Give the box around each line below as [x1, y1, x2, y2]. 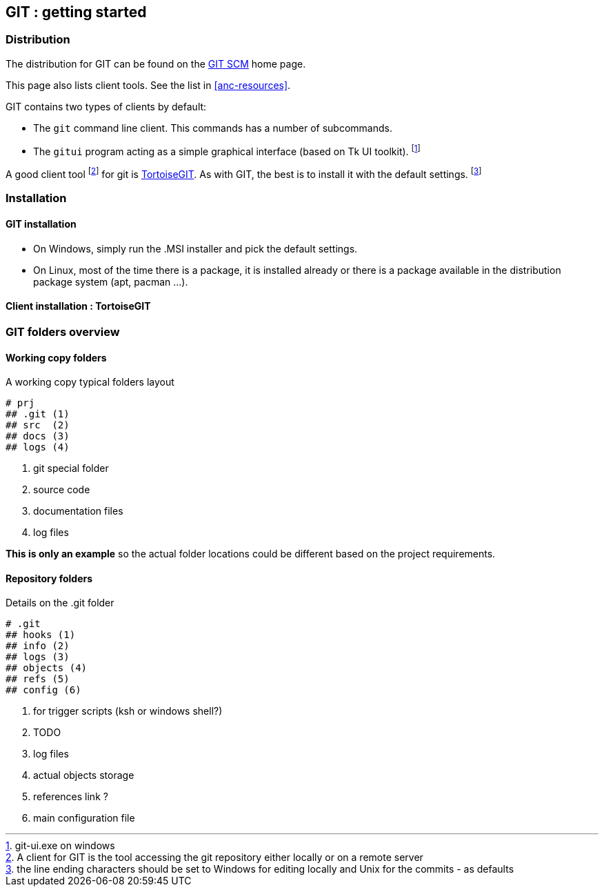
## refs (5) [6, 673, 70, 685]
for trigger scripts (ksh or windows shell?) [33, 705, 223, 717]
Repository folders [6, 572, 93, 584]
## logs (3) [6, 651, 70, 663]
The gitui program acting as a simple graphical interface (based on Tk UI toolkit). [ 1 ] [33, 143, 421, 157]
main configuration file [33, 812, 135, 824]
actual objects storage [33, 769, 134, 782]
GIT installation [6, 218, 77, 230]
